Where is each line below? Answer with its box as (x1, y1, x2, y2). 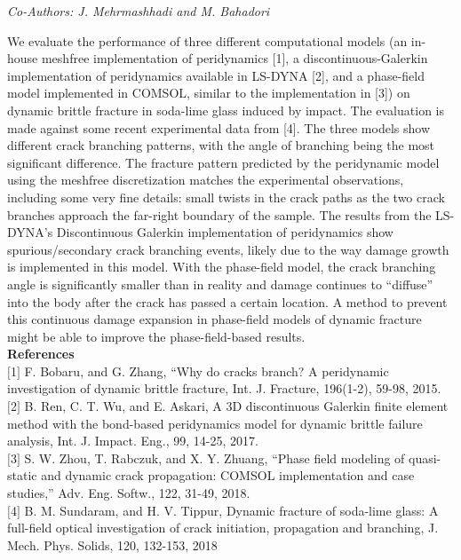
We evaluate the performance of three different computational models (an (7, 31, 408, 50)
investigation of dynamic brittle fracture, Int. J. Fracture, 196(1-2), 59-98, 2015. (7, 379, 441, 398)
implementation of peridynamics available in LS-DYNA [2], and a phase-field (7, 66, 425, 84)
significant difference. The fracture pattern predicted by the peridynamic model (7, 153, 440, 171)
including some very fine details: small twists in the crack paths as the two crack (7, 187, 445, 206)
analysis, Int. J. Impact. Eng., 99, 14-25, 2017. (7, 431, 258, 450)
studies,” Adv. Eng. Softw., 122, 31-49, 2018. (7, 484, 250, 502)
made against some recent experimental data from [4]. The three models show (7, 118, 431, 137)
